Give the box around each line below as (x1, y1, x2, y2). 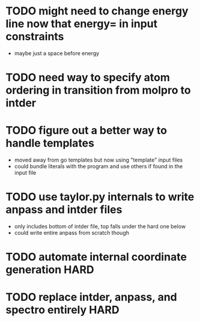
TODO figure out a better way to (5, 124, 168, 138)
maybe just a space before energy (14, 49, 100, 56)
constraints (5, 30, 64, 43)
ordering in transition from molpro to (5, 84, 191, 97)
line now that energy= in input (5, 17, 158, 31)
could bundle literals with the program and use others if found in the (14, 163, 183, 170)
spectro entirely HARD (5, 303, 120, 317)
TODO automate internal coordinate (5, 251, 187, 264)
